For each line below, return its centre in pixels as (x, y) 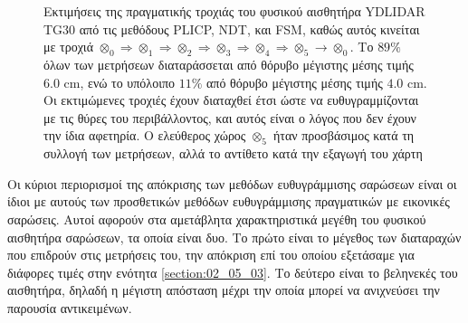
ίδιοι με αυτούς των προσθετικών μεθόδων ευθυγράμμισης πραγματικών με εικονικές (229, 201)
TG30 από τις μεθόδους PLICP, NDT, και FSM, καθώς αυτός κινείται (232, 28)
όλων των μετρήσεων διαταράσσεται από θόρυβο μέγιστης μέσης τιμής (229, 64)
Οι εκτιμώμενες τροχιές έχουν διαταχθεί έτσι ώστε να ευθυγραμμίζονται (231, 100)
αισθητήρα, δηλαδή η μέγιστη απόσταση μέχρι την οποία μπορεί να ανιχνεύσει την (224, 290)
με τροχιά (68, 47)
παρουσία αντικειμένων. (70, 307)
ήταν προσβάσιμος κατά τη (344, 135)
